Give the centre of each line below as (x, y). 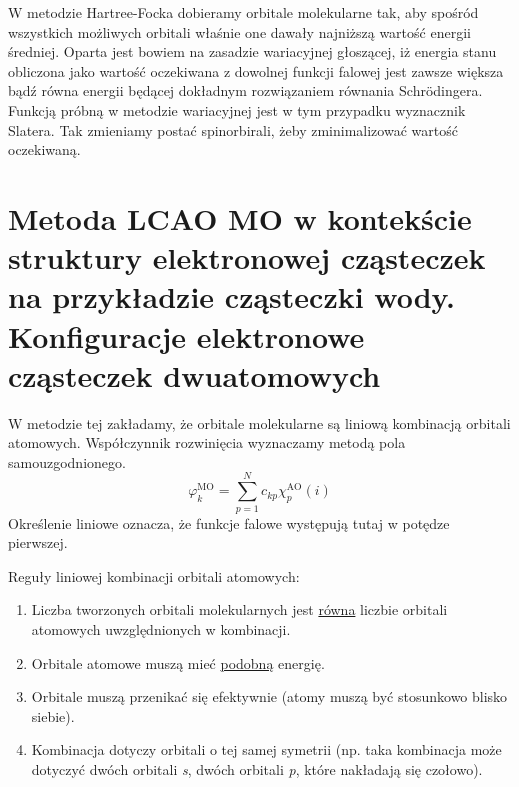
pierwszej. (38, 542)
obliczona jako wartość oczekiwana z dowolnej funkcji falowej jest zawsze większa (256, 70)
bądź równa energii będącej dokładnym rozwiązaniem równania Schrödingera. (245, 90)
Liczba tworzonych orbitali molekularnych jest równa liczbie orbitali (239, 609)
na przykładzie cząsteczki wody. (231, 296)
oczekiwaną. (44, 149)
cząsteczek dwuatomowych (194, 374)
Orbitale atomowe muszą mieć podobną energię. (178, 662)
